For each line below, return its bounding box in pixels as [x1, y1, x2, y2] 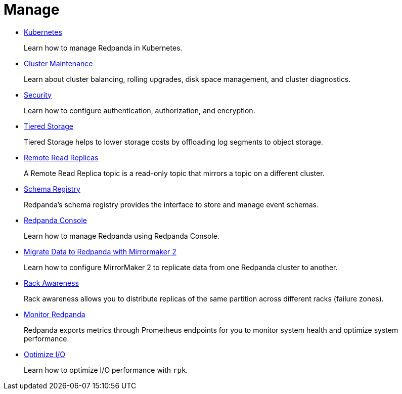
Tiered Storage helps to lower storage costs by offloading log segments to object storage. [24, 137, 323, 146]
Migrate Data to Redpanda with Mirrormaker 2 [24, 247, 176, 256]
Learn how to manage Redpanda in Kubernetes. [24, 43, 183, 52]
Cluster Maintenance [24, 59, 93, 68]
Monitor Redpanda [24, 310, 85, 319]
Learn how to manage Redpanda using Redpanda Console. [24, 231, 219, 240]
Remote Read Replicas [24, 153, 99, 162]
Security [24, 90, 52, 99]
